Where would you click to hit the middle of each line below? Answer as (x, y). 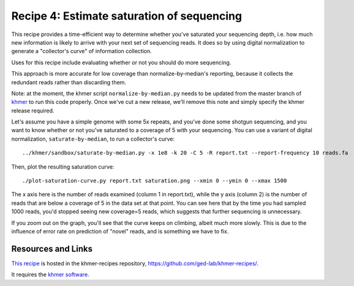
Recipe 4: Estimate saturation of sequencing (126, 16)
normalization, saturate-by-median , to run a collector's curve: (93, 139)
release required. (33, 111)
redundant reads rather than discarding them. (69, 82)
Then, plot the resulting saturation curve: (63, 167)
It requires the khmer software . (50, 274)
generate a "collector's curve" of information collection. (82, 51)
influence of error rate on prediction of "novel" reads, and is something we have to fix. (120, 231)
